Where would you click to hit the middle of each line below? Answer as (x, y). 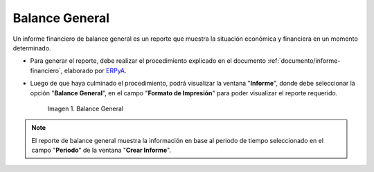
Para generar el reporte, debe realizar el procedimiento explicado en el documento (148, 61)
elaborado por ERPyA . (96, 70)
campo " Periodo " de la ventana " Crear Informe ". (101, 150)
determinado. (32, 48)
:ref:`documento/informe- (304, 61)
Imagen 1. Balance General (86, 108)
